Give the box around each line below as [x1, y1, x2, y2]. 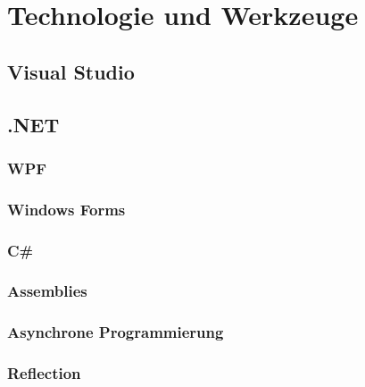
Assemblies [7, 280, 87, 302]
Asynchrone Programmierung [7, 321, 224, 343]
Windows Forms [7, 198, 126, 220]
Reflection [7, 362, 81, 384]
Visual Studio [7, 57, 135, 85]
